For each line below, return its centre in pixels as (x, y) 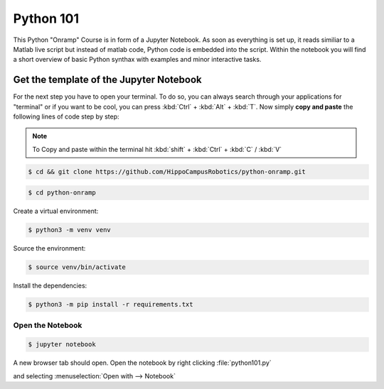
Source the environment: (49, 248)
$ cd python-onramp (62, 193)
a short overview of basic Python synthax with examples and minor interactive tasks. (137, 60)
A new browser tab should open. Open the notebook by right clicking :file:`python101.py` (142, 363)
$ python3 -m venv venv (70, 230)
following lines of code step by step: (66, 116)
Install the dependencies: (50, 286)
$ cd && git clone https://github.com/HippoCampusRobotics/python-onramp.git (167, 171)
